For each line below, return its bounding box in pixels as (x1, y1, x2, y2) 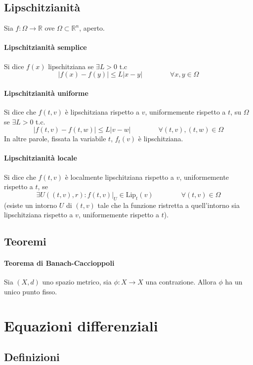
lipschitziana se (48, 61, 94, 71)
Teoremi (4, 234, 46, 249)
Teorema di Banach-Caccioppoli (4, 258, 115, 268)
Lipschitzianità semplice (4, 42, 87, 52)
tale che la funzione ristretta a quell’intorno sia (97, 200, 240, 210)
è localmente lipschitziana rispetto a (65, 171, 174, 182)
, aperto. (79, 23, 105, 33)
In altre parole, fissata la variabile (4, 133, 106, 144)
